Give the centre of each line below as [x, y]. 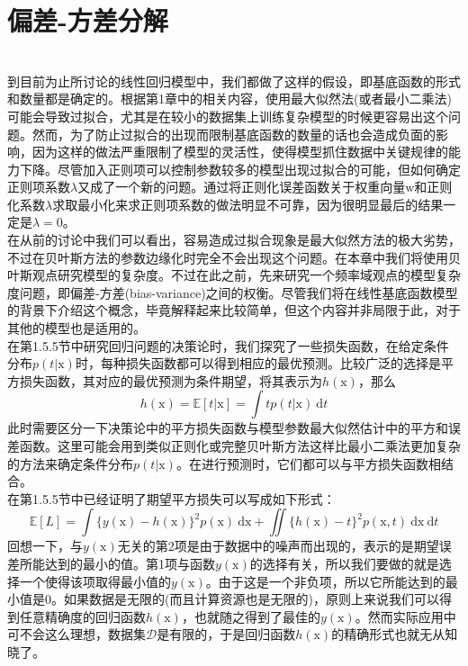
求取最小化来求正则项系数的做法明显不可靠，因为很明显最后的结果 [248, 204]
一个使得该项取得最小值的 [95, 581]
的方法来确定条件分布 [70, 463]
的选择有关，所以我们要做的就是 [344, 563]
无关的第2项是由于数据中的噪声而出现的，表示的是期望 [278, 546]
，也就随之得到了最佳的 [251, 616]
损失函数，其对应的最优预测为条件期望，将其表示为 [171, 380]
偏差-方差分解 [88, 20]
